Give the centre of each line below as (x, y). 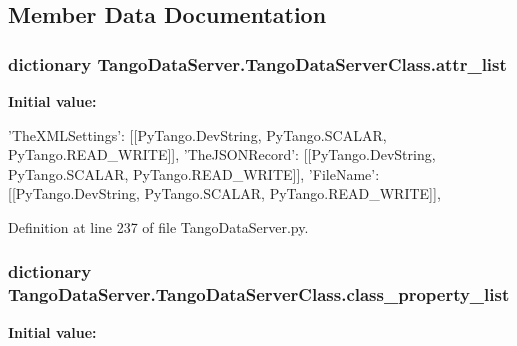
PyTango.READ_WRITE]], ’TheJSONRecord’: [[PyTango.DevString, (222, 154)
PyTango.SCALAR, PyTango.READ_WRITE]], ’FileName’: (194, 173)
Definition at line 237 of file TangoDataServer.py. (158, 226)
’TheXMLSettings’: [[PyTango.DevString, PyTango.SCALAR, (197, 134)
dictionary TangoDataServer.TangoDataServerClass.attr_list (257, 63)
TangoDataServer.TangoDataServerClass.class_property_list (259, 294)
